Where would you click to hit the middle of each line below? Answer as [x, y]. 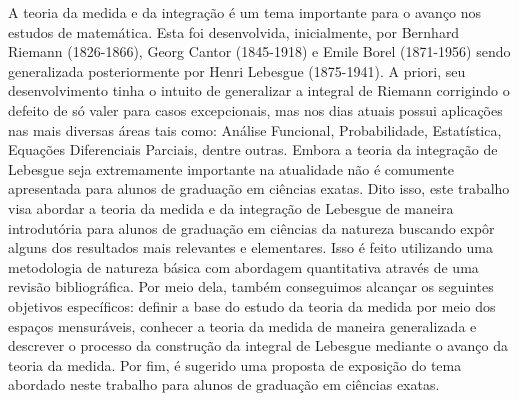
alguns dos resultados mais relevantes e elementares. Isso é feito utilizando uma [250, 247]
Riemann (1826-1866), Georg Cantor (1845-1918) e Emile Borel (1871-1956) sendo [259, 51]
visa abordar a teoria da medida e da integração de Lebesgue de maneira [231, 207]
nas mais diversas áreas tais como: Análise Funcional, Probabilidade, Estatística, [255, 129]
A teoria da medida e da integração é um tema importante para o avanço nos [245, 12]
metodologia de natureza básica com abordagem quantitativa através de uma [243, 266]
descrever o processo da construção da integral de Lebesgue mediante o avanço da [258, 345]
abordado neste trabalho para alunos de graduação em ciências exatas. [224, 384]
